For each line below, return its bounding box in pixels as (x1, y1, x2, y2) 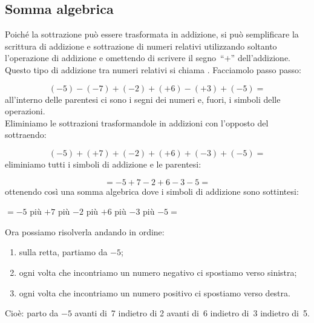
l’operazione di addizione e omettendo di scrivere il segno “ (5, 51, 224, 64)
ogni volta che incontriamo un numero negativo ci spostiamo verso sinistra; (19, 266, 297, 278)
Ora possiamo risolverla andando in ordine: (5, 225, 165, 238)
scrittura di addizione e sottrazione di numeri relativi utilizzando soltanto (5, 39, 277, 52)
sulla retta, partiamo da (19, 246, 108, 258)
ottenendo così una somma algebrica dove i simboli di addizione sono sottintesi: (5, 184, 299, 197)
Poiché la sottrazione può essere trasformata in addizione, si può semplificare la (5, 28, 299, 41)
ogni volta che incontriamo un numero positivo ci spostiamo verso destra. (19, 286, 290, 299)
